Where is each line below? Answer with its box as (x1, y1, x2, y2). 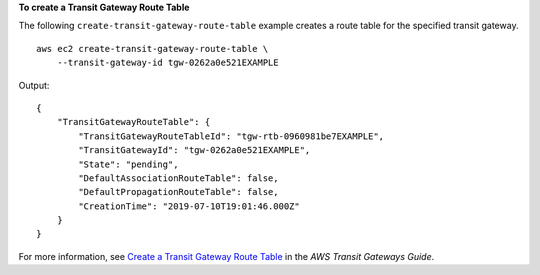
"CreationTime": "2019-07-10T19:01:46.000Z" (78, 200, 300, 212)
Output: (18, 79, 50, 91)
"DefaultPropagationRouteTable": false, (78, 186, 279, 198)
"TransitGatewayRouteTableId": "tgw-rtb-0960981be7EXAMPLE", (78, 130, 385, 142)
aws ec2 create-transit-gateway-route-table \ (36, 43, 269, 54)
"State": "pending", (78, 158, 179, 170)
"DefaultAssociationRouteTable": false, (78, 172, 279, 184)
